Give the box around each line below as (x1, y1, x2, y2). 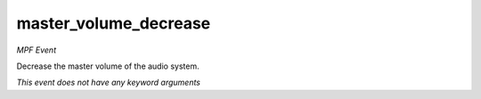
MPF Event (16, 45, 57, 55)
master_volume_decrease (16, 13, 211, 33)
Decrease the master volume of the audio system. (16, 61, 200, 71)
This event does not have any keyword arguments (16, 77, 200, 88)
